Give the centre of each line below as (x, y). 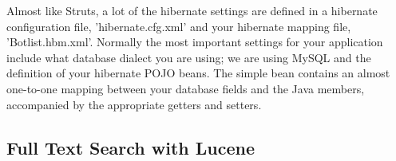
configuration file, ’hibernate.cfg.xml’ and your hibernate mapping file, (179, 26)
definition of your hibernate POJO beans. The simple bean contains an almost (198, 73)
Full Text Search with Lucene (131, 147)
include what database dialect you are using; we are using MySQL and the (189, 57)
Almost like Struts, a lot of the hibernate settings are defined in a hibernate (192, 10)
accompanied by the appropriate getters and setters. (134, 104)
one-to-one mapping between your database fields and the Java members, (186, 88)
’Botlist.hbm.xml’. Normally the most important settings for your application (195, 42)
